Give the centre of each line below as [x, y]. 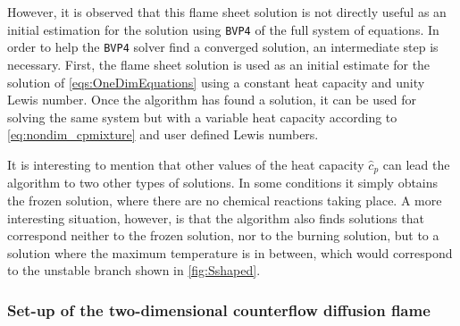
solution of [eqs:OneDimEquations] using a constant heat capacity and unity [216, 82]
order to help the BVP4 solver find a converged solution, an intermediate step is [223, 47]
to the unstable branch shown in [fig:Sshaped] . [134, 270]
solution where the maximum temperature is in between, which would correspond [230, 252]
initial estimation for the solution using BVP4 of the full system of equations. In [223, 29]
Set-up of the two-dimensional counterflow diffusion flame [219, 309]
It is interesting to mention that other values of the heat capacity [186, 164]
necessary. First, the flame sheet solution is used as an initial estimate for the [219, 64]
